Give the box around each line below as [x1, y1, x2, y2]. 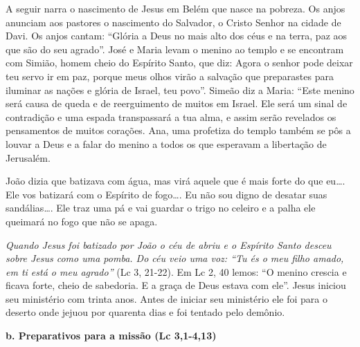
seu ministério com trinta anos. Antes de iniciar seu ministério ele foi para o [6, 291, 327, 306]
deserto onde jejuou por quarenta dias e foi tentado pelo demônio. [6, 305, 285, 319]
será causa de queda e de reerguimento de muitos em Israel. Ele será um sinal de [6, 96, 348, 111]
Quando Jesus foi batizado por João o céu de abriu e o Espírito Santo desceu [6, 237, 332, 252]
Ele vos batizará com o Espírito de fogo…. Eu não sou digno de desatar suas [6, 187, 327, 201]
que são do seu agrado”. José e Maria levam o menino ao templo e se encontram [6, 41, 344, 56]
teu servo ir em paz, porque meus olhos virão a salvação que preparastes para [6, 68, 334, 83]
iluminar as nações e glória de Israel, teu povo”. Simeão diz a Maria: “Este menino [6, 82, 354, 97]
